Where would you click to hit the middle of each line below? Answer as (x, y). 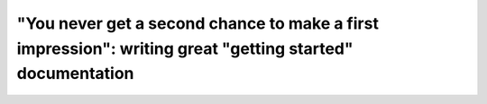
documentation (75, 74)
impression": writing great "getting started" (185, 48)
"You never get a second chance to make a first (198, 23)
